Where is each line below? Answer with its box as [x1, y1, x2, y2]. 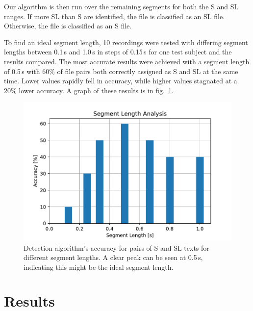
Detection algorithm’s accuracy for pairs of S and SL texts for [24, 242, 209, 253]
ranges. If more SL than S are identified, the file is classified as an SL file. [4, 11, 225, 21]
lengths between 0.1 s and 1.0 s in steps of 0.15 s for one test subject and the [4, 47, 232, 57]
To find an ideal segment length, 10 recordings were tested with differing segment [4, 37, 248, 47]
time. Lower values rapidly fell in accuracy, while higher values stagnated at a [4, 76, 237, 86]
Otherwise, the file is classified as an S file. [4, 21, 132, 31]
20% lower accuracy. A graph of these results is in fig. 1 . [4, 85, 174, 95]
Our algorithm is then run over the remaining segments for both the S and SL [4, 1, 239, 11]
